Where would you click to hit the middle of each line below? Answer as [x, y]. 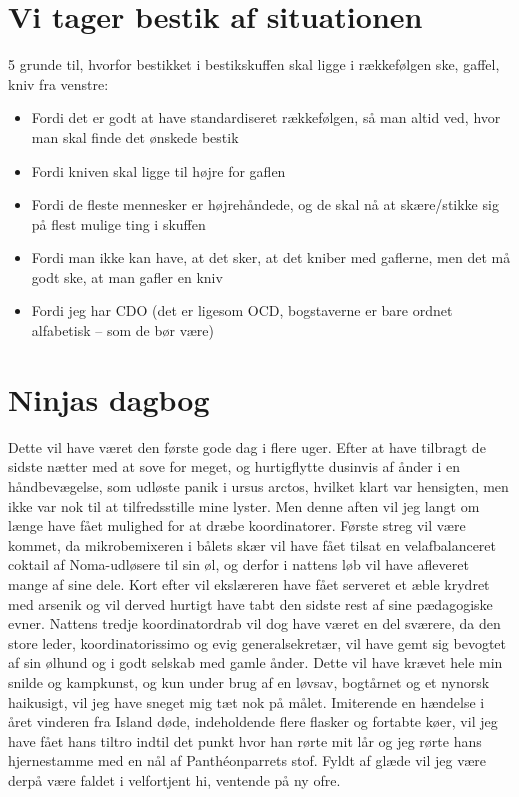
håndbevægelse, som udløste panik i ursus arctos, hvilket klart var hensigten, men [258, 485]
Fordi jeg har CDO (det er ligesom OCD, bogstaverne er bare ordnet [242, 310]
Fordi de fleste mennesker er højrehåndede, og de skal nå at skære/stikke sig [265, 204]
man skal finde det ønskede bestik [135, 136]
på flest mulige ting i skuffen [118, 223]
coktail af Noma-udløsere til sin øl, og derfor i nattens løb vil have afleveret [238, 564]
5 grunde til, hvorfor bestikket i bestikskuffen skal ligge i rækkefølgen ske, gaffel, [254, 64]
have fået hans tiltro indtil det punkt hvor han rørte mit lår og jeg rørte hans [245, 740]
